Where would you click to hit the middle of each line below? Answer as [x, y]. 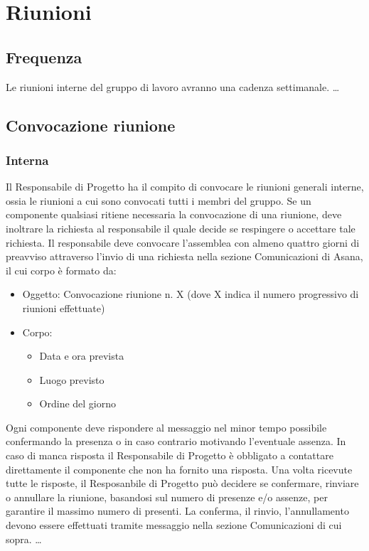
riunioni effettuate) [64, 307]
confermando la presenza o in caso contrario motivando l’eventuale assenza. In [176, 441]
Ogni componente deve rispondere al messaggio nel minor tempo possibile [166, 427]
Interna [27, 160]
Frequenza [44, 57]
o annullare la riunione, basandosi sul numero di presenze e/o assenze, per [167, 497]
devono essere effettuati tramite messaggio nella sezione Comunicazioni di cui [174, 525]
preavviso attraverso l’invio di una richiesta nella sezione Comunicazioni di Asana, [184, 256]
